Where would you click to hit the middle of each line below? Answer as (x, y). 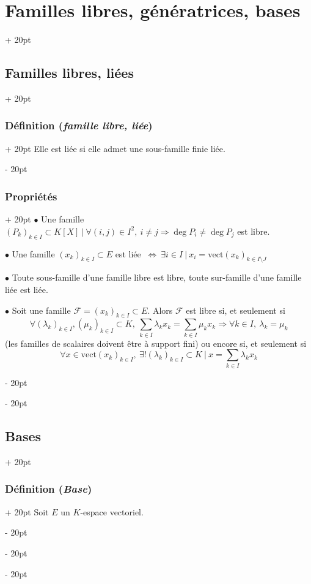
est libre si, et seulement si (236, 310)
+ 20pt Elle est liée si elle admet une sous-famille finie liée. (115, 148)
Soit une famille (41, 310)
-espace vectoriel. (112, 511)
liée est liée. (27, 289)
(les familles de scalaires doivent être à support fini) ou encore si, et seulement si (156, 343)
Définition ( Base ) (49, 489)
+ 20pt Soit (27, 511)
